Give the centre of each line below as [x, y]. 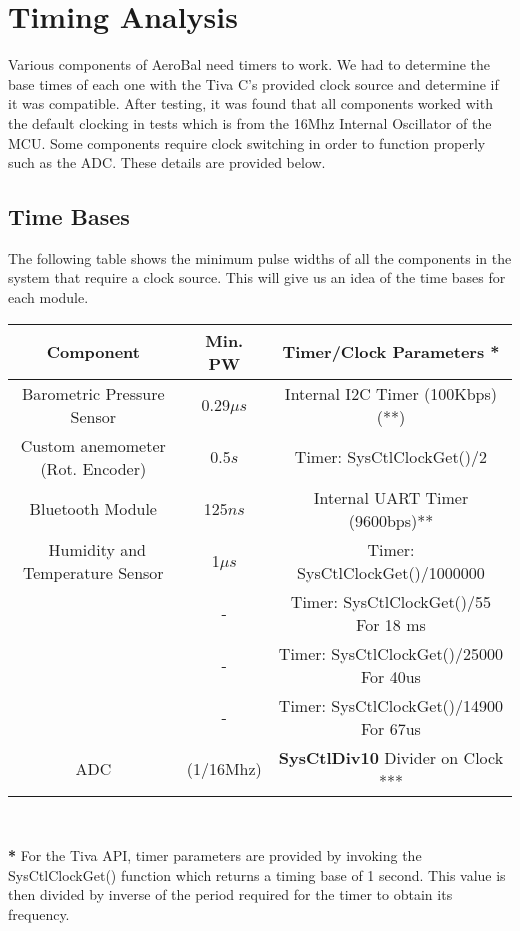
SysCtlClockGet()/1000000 [391, 572]
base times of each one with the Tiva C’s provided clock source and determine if [253, 83]
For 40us [391, 676]
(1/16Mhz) [224, 769]
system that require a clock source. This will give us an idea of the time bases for [257, 277]
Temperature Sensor [93, 572]
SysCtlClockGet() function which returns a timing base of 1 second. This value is [257, 874]
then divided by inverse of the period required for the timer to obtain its [230, 894]
